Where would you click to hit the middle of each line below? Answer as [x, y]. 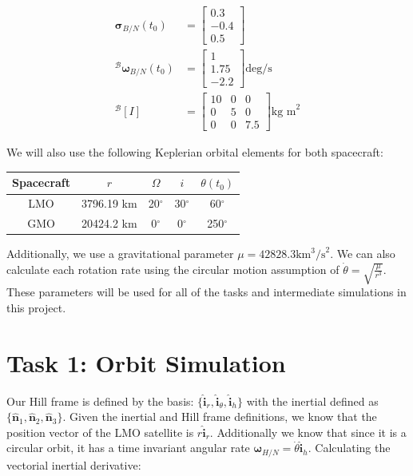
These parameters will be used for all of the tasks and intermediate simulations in [206, 292]
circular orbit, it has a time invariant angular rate [128, 448]
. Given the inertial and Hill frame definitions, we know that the [220, 416]
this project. [36, 307]
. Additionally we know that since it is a [308, 432]
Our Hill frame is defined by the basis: [100, 401]
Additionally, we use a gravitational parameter [120, 254]
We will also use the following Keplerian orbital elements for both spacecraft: [195, 152]
